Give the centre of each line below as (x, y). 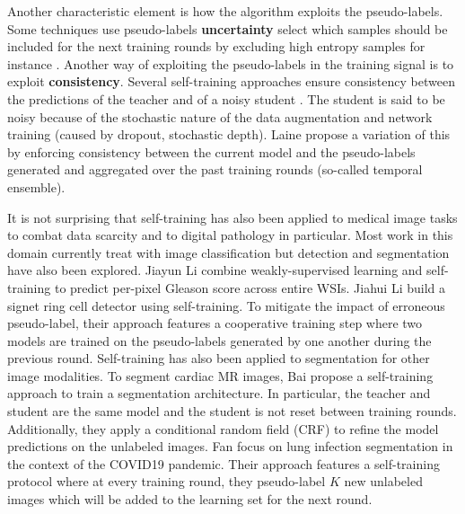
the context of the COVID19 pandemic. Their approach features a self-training (224, 463)
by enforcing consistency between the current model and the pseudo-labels (211, 151)
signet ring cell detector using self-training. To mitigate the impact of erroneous (226, 305)
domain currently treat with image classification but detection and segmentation (228, 252)
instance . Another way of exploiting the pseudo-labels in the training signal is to (231, 63)
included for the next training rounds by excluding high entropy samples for (216, 46)
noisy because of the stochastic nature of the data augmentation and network (220, 116)
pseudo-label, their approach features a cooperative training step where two (215, 323)
